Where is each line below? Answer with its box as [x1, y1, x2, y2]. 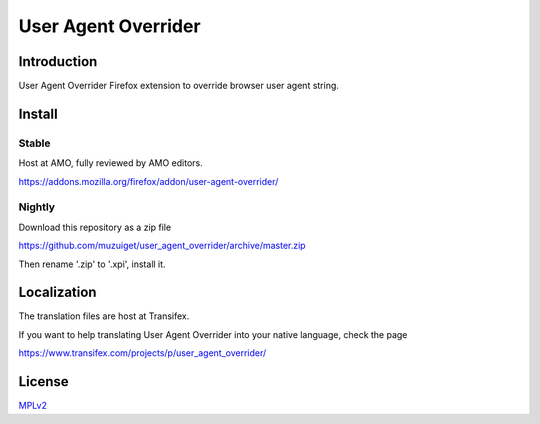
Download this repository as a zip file [18, 221, 172, 233]
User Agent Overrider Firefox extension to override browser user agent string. [18, 80, 340, 92]
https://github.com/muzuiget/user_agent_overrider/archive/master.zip [18, 240, 306, 252]
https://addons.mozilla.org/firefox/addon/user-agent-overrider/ [18, 175, 279, 187]
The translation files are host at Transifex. [18, 310, 190, 322]
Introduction [18, 53, 98, 70]
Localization [18, 284, 97, 301]
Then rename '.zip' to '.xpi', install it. [18, 258, 166, 270]
